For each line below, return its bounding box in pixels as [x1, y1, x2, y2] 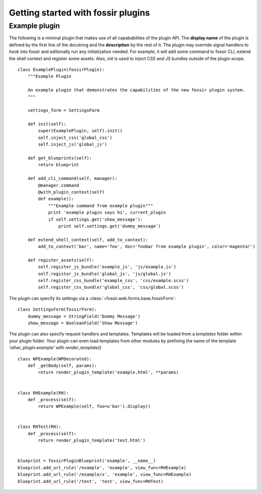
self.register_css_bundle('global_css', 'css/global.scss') [38, 284, 184, 290]
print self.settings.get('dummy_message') [58, 223, 161, 229]
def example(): [38, 196, 74, 202]
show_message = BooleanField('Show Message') [27, 320, 138, 326]
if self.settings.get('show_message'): [48, 216, 143, 222]
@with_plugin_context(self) [38, 189, 105, 194]
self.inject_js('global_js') [38, 141, 108, 147]
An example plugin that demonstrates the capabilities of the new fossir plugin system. [27, 88, 246, 93]
